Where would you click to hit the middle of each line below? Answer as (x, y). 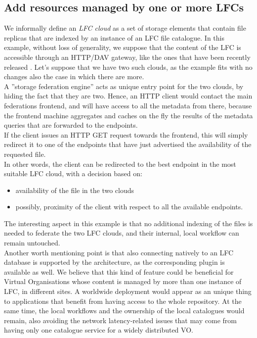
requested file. (25, 154)
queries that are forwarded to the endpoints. (71, 125)
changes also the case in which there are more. (74, 76)
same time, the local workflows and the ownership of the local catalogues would (124, 311)
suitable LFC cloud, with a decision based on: (73, 173)
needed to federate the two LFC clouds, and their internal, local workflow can (122, 233)
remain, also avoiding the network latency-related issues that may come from (120, 320)
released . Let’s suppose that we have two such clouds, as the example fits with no (128, 67)
